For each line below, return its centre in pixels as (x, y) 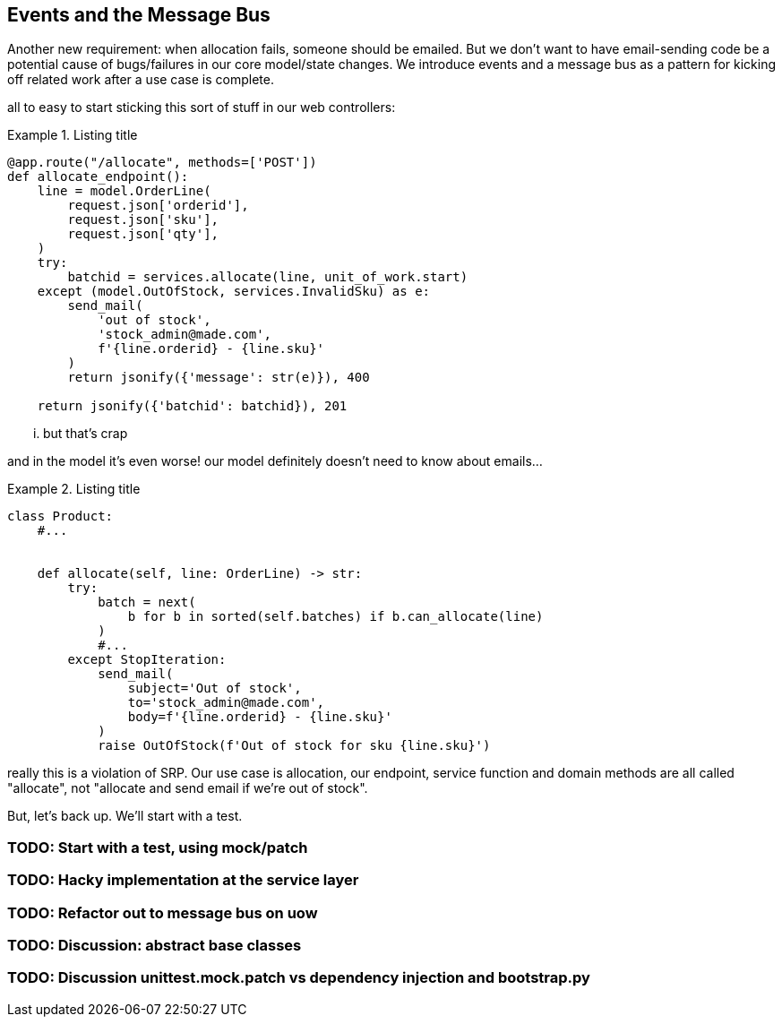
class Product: (60, 516)
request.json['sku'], (143, 220)
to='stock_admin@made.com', (226, 703)
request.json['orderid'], (158, 206)
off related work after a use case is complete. (141, 80)
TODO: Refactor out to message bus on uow (163, 912)
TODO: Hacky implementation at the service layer (183, 880)
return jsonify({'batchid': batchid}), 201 (192, 406)
